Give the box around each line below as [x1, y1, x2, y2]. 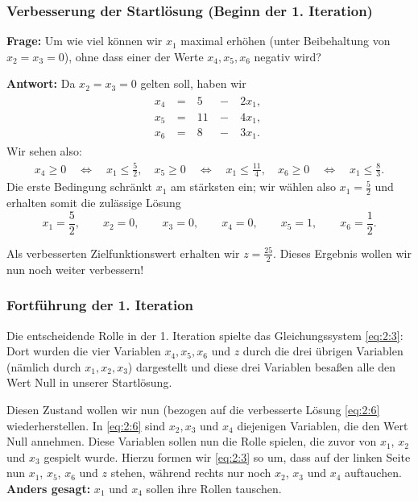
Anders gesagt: [6, 479, 91, 496]
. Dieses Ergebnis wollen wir [273, 244, 412, 261]
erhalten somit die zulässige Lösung [6, 194, 181, 211]
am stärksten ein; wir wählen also [171, 178, 336, 195]
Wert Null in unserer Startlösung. [6, 374, 172, 391]
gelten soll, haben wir [140, 75, 246, 92]
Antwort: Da [6, 75, 76, 92]
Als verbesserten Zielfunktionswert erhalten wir [6, 244, 240, 261]
